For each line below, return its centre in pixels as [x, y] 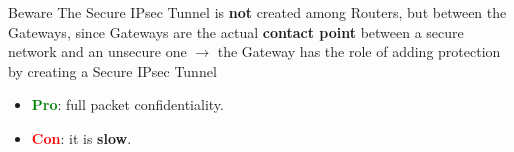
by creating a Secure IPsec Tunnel [112, 70]
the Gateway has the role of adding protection [359, 51]
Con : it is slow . [81, 137]
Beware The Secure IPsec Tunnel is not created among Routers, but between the [257, 12]
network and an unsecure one [97, 51]
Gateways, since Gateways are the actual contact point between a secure [236, 31]
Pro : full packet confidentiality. [127, 104]
